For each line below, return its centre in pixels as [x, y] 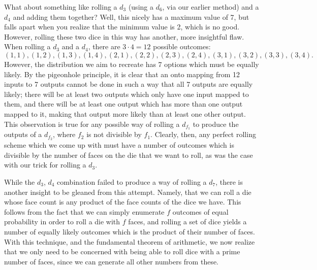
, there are [104, 46]
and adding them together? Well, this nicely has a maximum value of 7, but [131, 16]
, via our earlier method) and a [211, 7]
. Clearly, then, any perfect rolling [203, 134]
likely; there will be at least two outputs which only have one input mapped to [126, 94]
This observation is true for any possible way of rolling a [92, 124]
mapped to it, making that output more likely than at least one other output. [125, 113]
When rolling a [27, 46]
